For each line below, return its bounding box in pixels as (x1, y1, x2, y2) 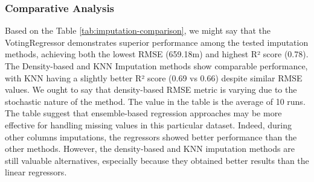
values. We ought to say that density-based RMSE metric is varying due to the (5, 83, 297, 96)
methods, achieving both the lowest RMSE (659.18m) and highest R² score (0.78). (5, 48, 309, 60)
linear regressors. (5, 166, 67, 178)
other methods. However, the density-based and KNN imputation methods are (5, 142, 295, 155)
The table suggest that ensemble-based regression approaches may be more (5, 107, 282, 119)
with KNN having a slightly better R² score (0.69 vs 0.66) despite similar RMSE (5, 71, 303, 84)
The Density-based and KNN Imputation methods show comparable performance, (5, 60, 308, 72)
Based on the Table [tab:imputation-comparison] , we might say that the (5, 24, 271, 37)
